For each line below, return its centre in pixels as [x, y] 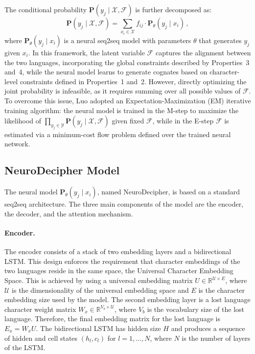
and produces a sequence [208, 328]
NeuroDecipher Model [62, 170]
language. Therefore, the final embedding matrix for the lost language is [112, 319]
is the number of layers [216, 338]
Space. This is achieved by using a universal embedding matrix [99, 280]
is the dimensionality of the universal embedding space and [100, 290]
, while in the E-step [183, 121]
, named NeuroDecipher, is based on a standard [169, 192]
